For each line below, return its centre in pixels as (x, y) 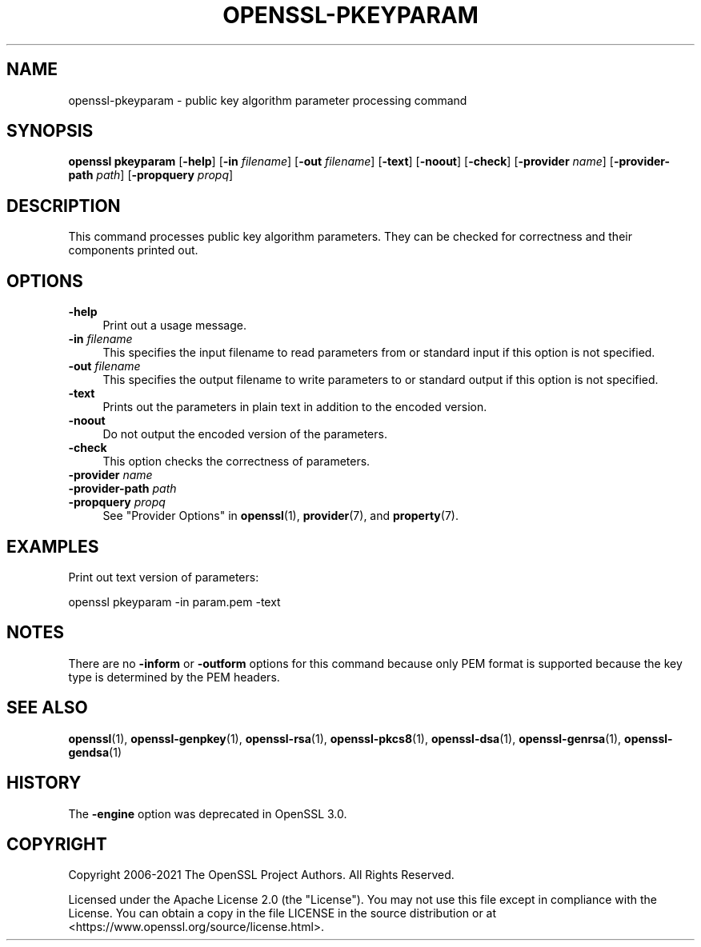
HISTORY (44, 783)
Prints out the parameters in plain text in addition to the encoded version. (295, 407)
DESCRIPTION (64, 206)
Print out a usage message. (174, 326)
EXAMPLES (53, 546)
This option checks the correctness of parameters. (236, 462)
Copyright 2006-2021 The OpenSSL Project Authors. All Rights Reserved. (261, 875)
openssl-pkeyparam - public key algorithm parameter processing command (268, 100)
